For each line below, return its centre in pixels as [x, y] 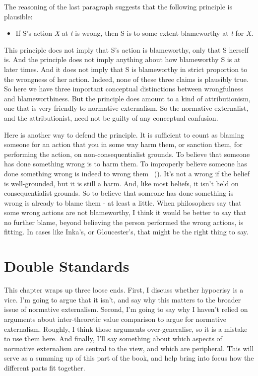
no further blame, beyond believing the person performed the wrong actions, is [124, 222]
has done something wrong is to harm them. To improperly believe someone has [126, 164]
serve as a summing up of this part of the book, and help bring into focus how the [129, 358]
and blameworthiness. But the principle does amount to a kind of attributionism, [127, 98]
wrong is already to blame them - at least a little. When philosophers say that [123, 202]
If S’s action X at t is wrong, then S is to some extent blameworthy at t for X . [134, 33]
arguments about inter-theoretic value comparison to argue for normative [115, 319]
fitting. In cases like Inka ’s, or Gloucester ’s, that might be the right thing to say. [126, 232]
